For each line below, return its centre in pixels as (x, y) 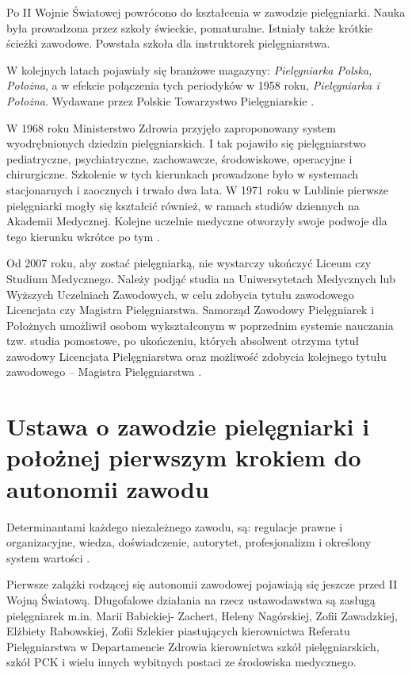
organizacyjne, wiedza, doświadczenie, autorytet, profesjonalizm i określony (189, 542)
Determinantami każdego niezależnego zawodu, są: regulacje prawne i (175, 526)
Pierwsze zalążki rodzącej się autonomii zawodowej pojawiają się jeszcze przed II (202, 584)
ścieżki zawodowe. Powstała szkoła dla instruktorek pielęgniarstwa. (168, 43)
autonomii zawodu (108, 488)
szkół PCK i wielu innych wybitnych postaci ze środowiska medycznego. (181, 662)
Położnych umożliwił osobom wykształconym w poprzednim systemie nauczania (200, 325)
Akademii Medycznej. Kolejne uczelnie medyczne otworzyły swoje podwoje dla (197, 221)
